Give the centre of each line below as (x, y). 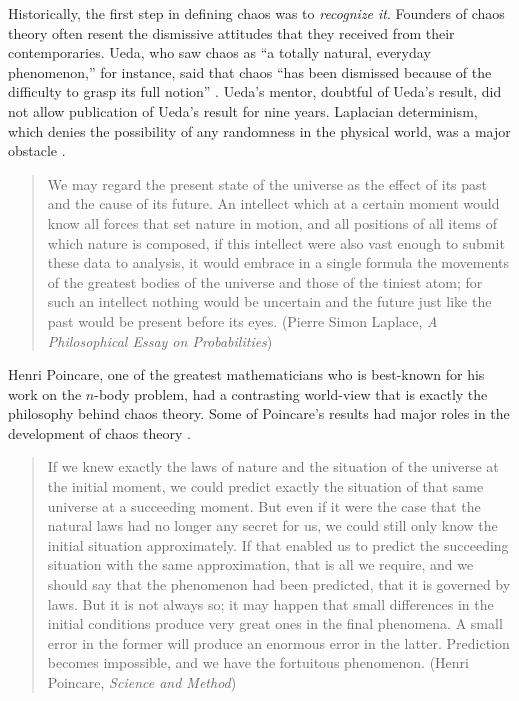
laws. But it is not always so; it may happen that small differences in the (270, 603)
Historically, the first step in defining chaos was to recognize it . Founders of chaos (256, 13)
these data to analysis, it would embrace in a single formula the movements (278, 262)
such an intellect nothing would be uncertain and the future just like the (269, 301)
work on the (45, 393)
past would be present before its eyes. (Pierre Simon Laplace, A (242, 320)
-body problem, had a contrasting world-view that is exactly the (291, 393)
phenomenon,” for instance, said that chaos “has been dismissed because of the (250, 71)
